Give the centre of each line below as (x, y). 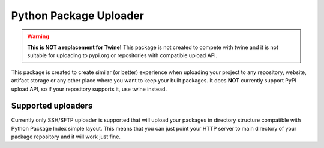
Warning (38, 36)
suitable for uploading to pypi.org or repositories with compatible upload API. (122, 55)
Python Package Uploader (77, 16)
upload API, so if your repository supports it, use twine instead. (89, 89)
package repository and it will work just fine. (66, 137)
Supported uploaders (52, 106)
